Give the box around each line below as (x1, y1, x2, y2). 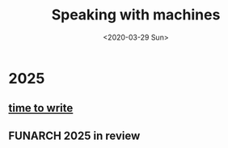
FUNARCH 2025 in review (8, 129, 141, 142)
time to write (8, 101, 74, 115)
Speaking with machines (51, 6, 221, 24)
